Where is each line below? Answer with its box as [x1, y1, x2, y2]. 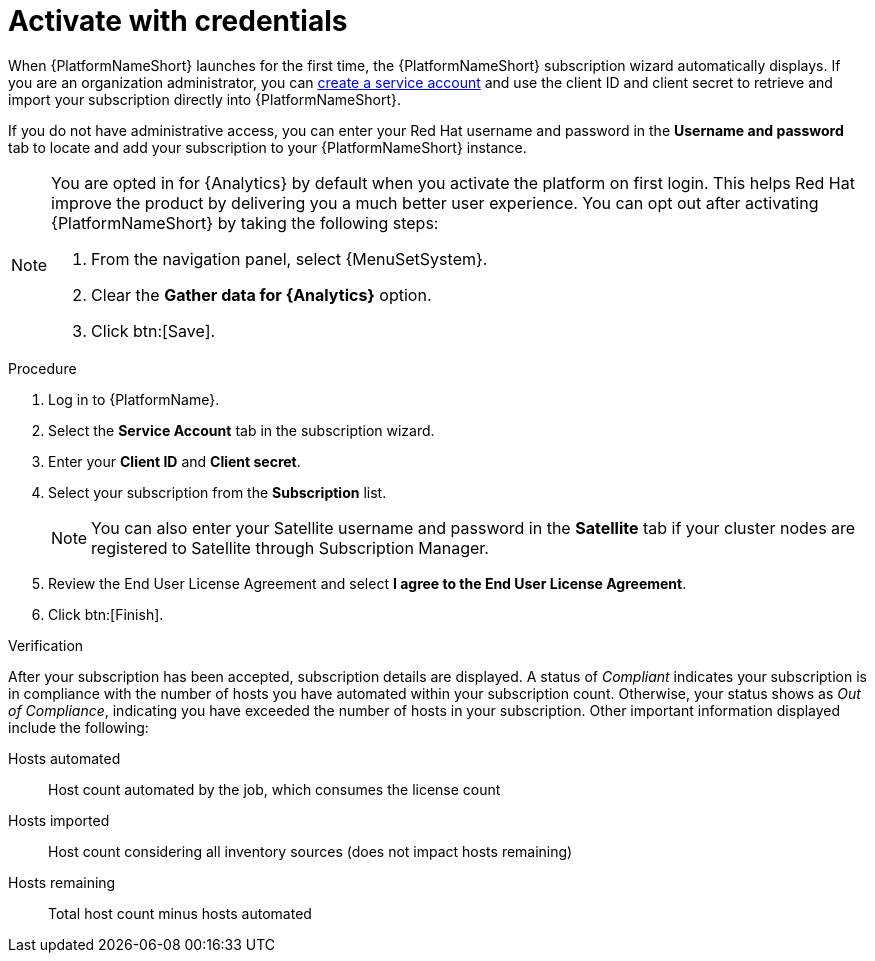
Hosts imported [8, 811, 110, 829]
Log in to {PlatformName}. [48, 390, 220, 408]
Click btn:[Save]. [91, 320, 216, 341]
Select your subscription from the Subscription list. [48, 483, 387, 501]
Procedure [8, 359, 77, 377]
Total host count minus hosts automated [48, 904, 312, 922]
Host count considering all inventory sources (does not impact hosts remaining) [48, 842, 573, 860]
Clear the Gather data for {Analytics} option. [91, 284, 432, 305]
